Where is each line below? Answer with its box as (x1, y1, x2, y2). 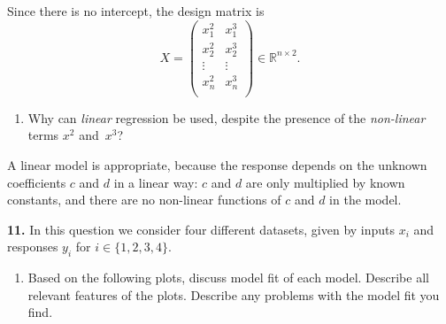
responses (7, 237, 58, 256)
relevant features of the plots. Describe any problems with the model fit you (27, 285, 440, 304)
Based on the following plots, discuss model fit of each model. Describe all (27, 268, 429, 287)
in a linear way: (113, 173, 198, 191)
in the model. (329, 190, 402, 209)
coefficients (7, 173, 66, 191)
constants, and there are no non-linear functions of (7, 190, 281, 209)
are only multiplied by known (245, 173, 405, 191)
